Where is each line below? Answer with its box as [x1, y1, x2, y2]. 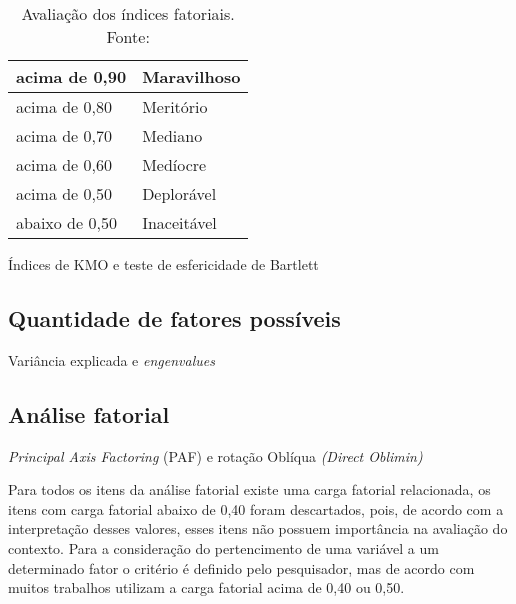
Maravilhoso [142, 65, 241, 88]
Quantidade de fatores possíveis [8, 302, 341, 333]
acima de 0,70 [16, 124, 112, 147]
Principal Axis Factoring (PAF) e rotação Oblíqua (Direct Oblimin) [8, 445, 423, 466]
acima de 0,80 [16, 95, 112, 118]
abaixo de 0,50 [16, 211, 117, 234]
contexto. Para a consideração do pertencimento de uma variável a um [8, 537, 439, 558]
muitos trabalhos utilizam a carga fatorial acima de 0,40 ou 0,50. [8, 577, 405, 598]
